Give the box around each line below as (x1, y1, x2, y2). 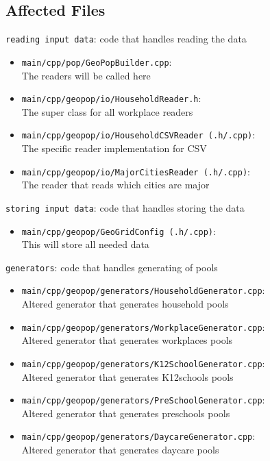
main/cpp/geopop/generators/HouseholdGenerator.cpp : (21, 283, 265, 297)
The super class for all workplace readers (21, 104, 193, 119)
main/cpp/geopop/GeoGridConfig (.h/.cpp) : (21, 223, 216, 238)
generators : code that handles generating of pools (5, 260, 218, 274)
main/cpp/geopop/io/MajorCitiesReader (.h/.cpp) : (21, 164, 251, 178)
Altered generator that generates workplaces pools (21, 333, 233, 347)
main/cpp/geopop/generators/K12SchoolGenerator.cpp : (21, 356, 265, 370)
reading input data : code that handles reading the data (5, 32, 247, 46)
